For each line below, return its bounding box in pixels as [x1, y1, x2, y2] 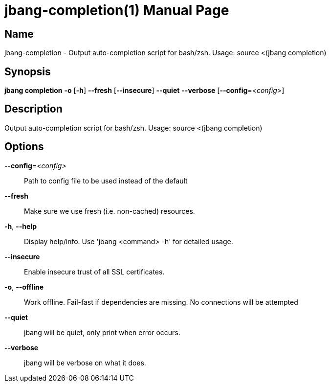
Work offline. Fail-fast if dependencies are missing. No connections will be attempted [24, 297, 298, 306]
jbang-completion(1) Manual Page [4, 2, 229, 19]
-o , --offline [4, 282, 44, 291]
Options [4, 140, 44, 153]
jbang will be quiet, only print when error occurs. [24, 328, 180, 337]
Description [4, 103, 63, 115]
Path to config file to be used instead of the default [24, 176, 188, 185]
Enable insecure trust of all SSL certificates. [24, 267, 165, 276]
